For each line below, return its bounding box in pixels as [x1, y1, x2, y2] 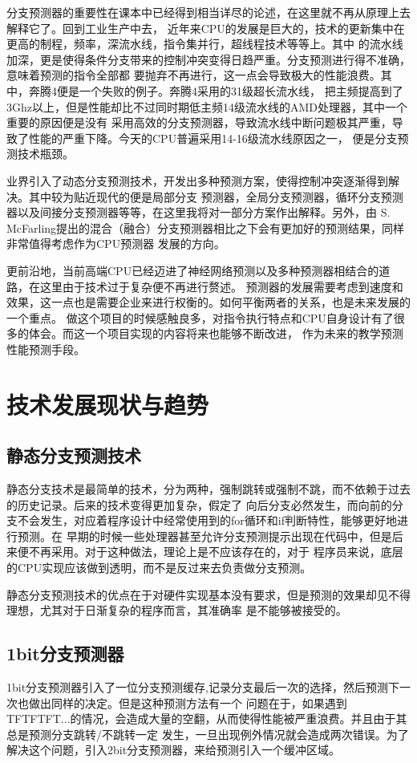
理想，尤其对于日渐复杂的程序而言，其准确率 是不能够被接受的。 [6, 602, 347, 619]
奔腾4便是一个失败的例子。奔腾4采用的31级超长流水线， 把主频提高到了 [28, 82, 403, 99]
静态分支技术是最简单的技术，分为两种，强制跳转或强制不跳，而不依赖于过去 [6, 481, 411, 497]
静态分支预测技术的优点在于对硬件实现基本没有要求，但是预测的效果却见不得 [6, 586, 411, 603]
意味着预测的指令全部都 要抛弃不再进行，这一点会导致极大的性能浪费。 [6, 67, 381, 83]
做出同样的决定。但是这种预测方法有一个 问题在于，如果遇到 [28, 694, 347, 711]
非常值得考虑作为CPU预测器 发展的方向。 [6, 235, 225, 252]
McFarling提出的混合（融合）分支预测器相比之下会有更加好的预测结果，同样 [6, 219, 405, 236]
